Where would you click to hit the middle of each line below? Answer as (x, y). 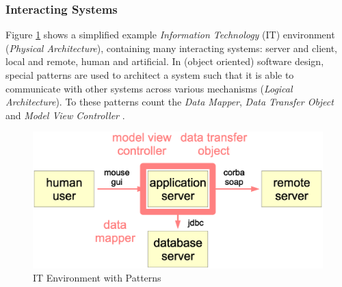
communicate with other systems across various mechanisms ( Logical (149, 88)
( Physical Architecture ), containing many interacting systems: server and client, (171, 48)
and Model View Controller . (65, 115)
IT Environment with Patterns (97, 278)
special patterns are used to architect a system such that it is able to (150, 75)
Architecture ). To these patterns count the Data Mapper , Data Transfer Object (170, 102)
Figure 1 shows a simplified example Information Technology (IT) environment (170, 35)
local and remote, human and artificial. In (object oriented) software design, (165, 61)
